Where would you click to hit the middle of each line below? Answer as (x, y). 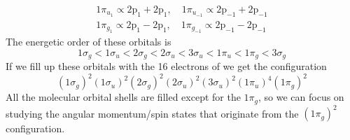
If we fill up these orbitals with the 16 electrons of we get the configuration (166, 66)
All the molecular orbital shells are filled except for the (123, 97)
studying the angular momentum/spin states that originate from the (152, 113)
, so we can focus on (301, 97)
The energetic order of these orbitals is (89, 42)
